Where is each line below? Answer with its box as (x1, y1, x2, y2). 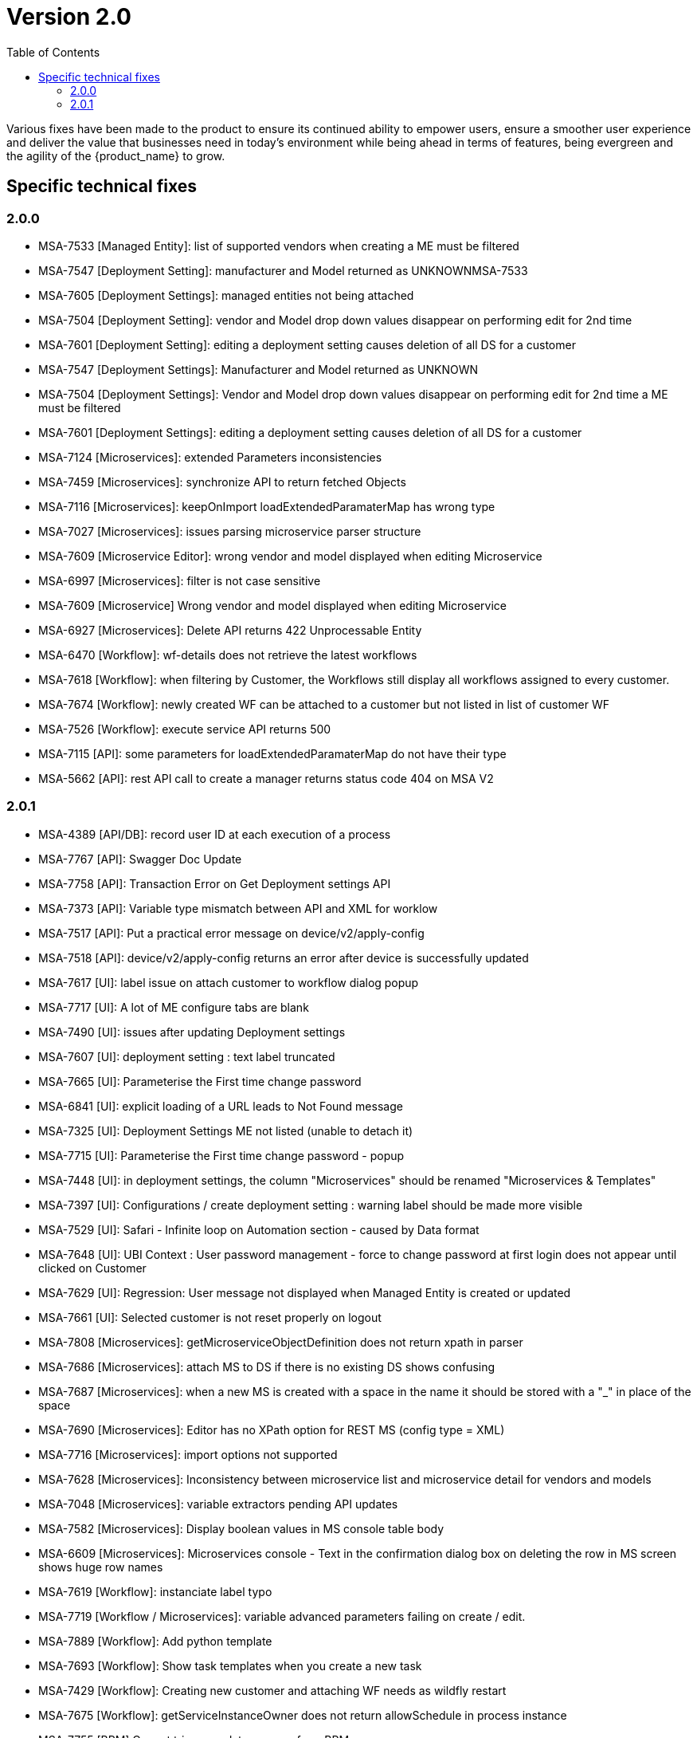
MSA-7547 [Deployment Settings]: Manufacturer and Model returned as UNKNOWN (38, 362, 479, 376)
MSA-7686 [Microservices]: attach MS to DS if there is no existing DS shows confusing (38, 1359, 495, 1374)
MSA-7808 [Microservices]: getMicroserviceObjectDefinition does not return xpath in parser (38, 1335, 523, 1349)
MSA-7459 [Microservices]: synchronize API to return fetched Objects (38, 474, 406, 489)
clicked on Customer (38, 1260, 147, 1275)
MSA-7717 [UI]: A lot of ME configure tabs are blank (38, 1000, 309, 1014)
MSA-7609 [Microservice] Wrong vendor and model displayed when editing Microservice (38, 598, 507, 612)
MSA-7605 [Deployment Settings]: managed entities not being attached (38, 288, 414, 302)
